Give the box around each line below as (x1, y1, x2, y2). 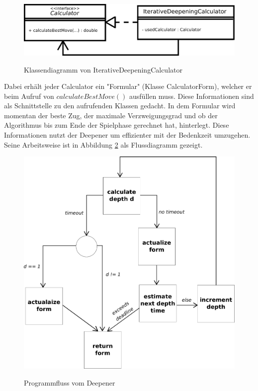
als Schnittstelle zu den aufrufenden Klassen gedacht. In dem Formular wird (4, 100, 236, 111)
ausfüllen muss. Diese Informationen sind (129, 90, 254, 101)
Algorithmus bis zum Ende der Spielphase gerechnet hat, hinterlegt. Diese (4, 120, 229, 130)
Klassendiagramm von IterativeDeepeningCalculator (24, 64, 182, 75)
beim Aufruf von (4, 90, 54, 101)
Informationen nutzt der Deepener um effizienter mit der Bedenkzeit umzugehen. (4, 130, 251, 140)
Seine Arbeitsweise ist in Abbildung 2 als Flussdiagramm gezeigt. (4, 139, 203, 150)
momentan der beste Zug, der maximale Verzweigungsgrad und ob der (4, 110, 218, 120)
